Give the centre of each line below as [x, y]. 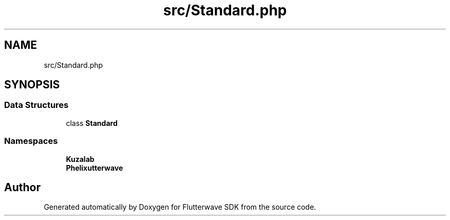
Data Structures [36, 105]
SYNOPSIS [32, 85]
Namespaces [31, 141]
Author [22, 187]
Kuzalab [80, 159]
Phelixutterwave [95, 168]
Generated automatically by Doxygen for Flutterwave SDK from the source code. [180, 207]
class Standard [92, 123]
